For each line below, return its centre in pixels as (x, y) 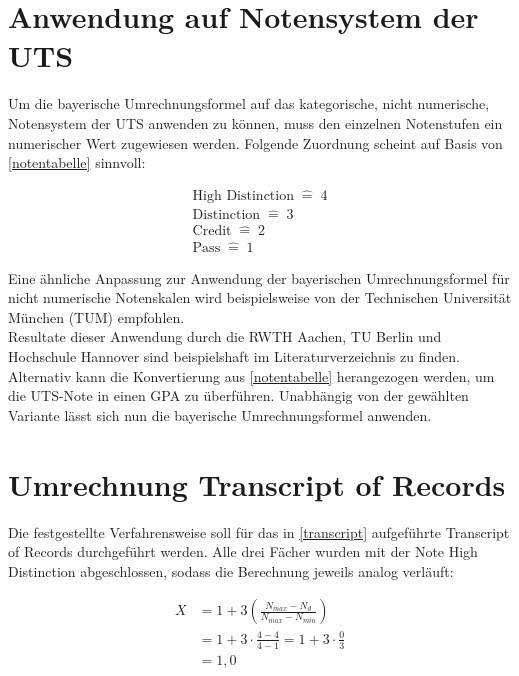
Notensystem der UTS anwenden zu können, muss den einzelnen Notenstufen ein (255, 122)
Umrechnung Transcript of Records (257, 483)
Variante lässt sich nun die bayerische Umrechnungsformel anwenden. (220, 414)
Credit (212, 231)
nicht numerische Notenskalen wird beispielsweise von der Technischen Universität (260, 297)
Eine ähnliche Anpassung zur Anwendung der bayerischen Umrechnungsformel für (259, 277)
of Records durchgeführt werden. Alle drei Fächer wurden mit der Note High (243, 551)
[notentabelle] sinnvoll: (77, 162)
